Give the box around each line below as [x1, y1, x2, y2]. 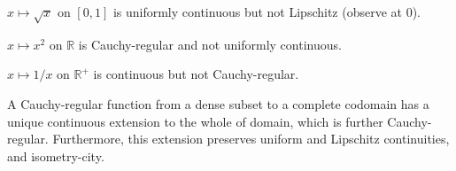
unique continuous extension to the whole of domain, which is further [7, 112, 383, 130]
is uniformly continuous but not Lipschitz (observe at [112, 3, 402, 20]
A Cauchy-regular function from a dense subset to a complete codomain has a [7, 94, 429, 113]
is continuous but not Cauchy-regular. [93, 65, 299, 83]
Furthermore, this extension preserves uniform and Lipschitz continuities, [52, 129, 450, 148]
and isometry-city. [7, 146, 104, 165]
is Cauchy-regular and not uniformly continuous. [78, 35, 342, 53]
